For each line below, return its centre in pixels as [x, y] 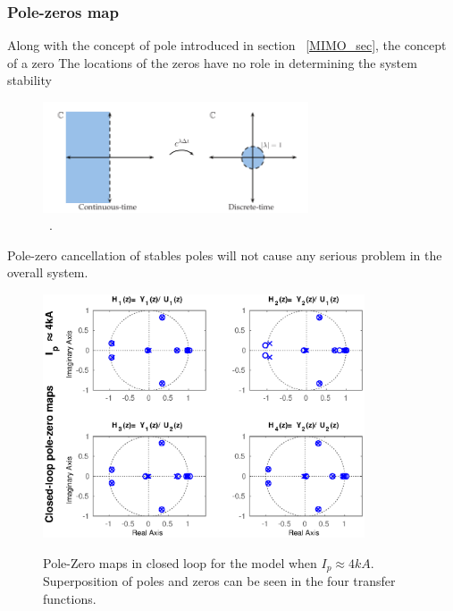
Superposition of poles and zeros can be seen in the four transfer [219, 581]
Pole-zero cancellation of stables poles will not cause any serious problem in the [225, 255]
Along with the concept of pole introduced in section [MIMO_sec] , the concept [227, 45]
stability [29, 80]
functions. [70, 598]
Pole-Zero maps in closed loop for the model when [180, 562]
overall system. [48, 272]
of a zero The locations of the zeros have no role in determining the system [212, 62]
